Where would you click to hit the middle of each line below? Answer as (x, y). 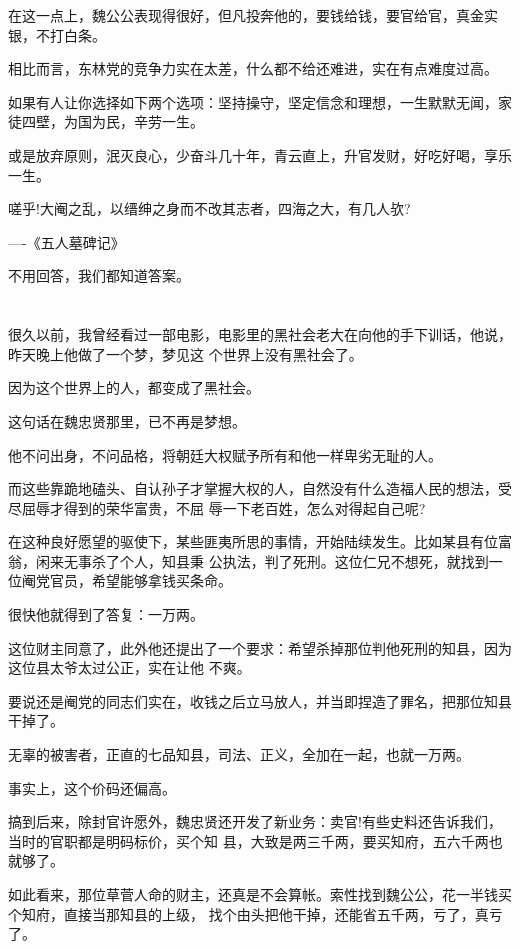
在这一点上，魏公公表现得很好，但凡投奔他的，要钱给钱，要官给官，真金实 (253, 15)
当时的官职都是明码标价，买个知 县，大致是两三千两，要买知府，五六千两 (248, 840)
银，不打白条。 (57, 34)
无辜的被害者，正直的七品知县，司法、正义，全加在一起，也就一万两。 (239, 754)
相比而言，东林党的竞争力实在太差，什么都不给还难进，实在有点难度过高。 (253, 68)
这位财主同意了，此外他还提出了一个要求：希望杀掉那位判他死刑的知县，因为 (260, 647)
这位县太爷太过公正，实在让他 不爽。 (129, 667)
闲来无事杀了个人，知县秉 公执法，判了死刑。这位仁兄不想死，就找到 (262, 560)
